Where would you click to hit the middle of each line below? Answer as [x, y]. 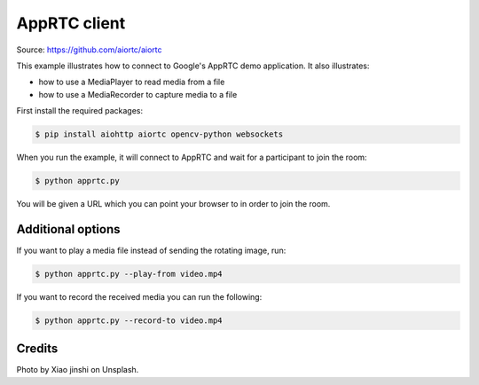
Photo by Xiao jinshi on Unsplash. [78, 370]
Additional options [68, 229]
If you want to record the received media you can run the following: [139, 296]
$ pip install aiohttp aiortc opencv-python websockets [159, 134]
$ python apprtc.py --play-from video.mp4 [129, 274]
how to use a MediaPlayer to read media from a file [132, 82]
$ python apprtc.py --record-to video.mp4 [129, 320]
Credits [37, 349]
